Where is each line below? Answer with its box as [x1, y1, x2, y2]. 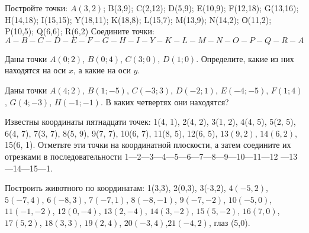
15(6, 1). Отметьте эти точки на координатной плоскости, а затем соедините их [5, 138, 291, 151]
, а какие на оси [73, 64, 131, 76]
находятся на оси [5, 64, 66, 76]
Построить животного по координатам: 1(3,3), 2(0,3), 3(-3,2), [5, 182, 226, 194]
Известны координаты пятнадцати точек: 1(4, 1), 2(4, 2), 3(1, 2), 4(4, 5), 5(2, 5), [5, 115, 296, 128]
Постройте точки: [5, 2, 68, 14]
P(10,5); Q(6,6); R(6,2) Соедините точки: [5, 25, 154, 37]
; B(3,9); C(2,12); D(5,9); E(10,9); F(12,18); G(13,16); [103, 2, 299, 14]
